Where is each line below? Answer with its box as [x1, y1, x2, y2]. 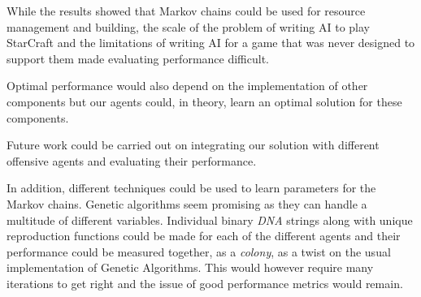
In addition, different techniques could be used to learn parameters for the [7, 179, 376, 196]
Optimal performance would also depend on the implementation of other [7, 77, 368, 94]
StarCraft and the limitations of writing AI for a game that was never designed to [7, 34, 415, 51]
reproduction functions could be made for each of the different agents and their [7, 227, 401, 244]
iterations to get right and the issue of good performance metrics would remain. [7, 274, 403, 291]
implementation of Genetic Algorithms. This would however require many [7, 259, 374, 276]
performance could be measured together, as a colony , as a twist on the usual [7, 243, 391, 260]
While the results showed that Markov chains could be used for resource [7, 2, 366, 19]
